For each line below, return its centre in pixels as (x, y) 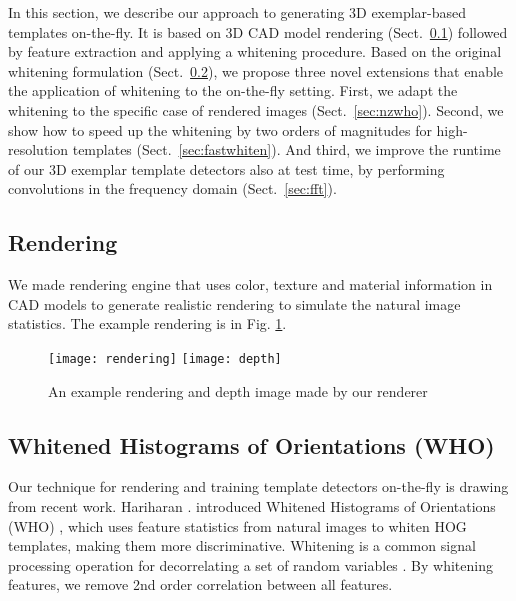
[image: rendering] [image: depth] (165, 358)
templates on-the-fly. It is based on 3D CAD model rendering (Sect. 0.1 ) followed (258, 31)
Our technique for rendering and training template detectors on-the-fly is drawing (258, 486)
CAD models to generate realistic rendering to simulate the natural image (234, 303)
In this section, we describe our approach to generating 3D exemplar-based (237, 12)
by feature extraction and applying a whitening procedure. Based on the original (255, 51)
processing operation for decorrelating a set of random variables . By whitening (250, 564)
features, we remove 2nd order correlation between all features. (200, 584)
